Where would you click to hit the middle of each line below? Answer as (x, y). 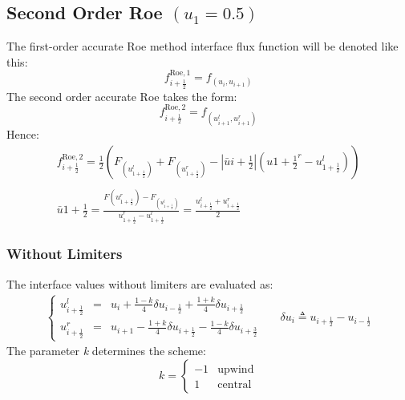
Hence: (23, 134)
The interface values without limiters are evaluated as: (140, 283)
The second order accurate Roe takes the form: (122, 96)
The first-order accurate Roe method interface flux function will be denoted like (202, 46)
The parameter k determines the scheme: (106, 351)
